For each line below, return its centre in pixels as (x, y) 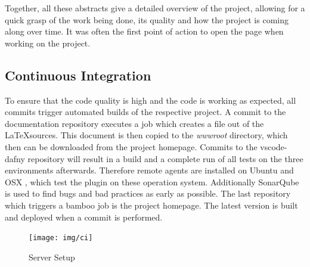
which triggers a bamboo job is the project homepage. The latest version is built (151, 205)
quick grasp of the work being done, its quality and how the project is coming (147, 19)
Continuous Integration (78, 75)
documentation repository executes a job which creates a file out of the (134, 123)
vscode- (274, 146)
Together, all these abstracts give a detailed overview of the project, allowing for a (155, 8)
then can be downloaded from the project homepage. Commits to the (131, 146)
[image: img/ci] (61, 238)
